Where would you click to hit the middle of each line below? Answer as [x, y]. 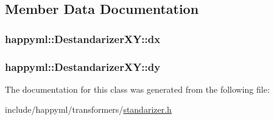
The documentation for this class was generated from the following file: [137, 89]
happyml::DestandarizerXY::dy [83, 66]
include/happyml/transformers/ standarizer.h [88, 109]
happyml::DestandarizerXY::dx [83, 38]
